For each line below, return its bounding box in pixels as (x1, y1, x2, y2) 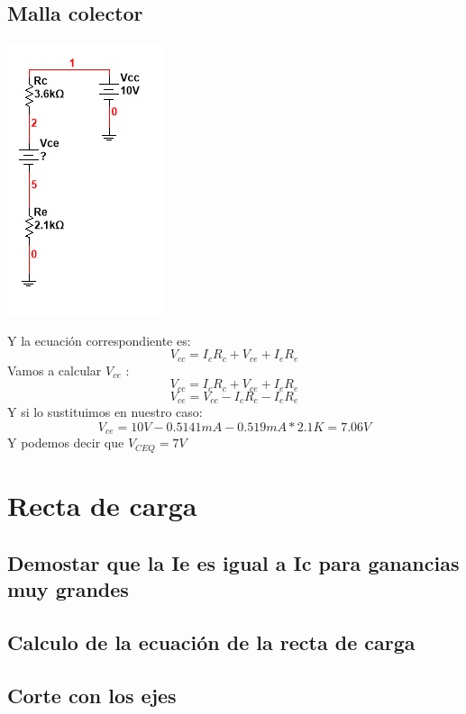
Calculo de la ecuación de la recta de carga (7, 628, 416, 655)
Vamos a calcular (7, 360, 102, 379)
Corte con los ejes (7, 681, 177, 709)
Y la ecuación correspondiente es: (7, 330, 191, 349)
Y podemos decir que (7, 433, 124, 452)
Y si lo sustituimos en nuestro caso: (7, 402, 203, 421)
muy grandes (7, 575, 129, 602)
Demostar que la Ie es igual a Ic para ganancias (7, 548, 460, 576)
